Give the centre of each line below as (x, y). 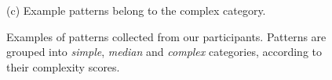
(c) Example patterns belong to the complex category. (136, 10)
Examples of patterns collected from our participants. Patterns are (166, 36)
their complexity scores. (63, 66)
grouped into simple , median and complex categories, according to (164, 52)
